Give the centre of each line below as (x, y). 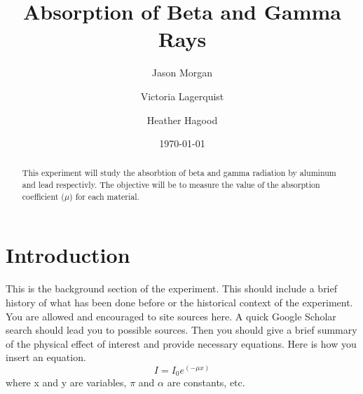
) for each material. (104, 196)
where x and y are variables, (66, 382)
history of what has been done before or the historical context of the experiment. (179, 302)
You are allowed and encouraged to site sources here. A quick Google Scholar (171, 316)
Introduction (68, 255)
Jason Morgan (182, 73)
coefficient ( (43, 196)
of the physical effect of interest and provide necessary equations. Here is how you (181, 343)
